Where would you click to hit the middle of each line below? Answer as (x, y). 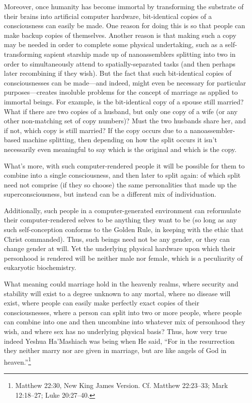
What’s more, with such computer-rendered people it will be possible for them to (124, 165)
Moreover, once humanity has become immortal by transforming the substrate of (124, 6)
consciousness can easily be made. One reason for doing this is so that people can (125, 25)
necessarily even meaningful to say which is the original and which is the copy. (120, 149)
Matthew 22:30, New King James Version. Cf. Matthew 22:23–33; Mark (122, 385)
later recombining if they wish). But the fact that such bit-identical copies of (118, 73)
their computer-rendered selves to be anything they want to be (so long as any (120, 220)
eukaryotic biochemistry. (40, 267)
